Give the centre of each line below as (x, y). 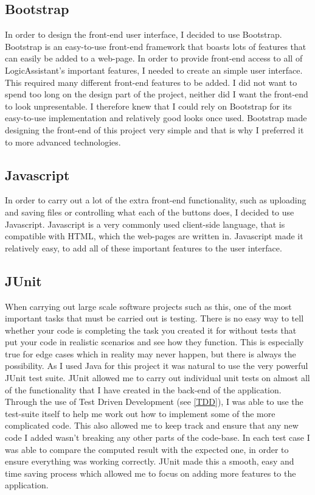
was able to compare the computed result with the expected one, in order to (147, 449)
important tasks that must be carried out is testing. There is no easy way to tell (154, 318)
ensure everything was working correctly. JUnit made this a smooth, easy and (150, 461)
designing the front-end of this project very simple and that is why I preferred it (154, 129)
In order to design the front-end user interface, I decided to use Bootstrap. (144, 34)
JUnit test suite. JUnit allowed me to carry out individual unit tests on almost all (157, 378)
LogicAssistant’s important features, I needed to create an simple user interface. (154, 70)
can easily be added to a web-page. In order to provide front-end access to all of (154, 58)
